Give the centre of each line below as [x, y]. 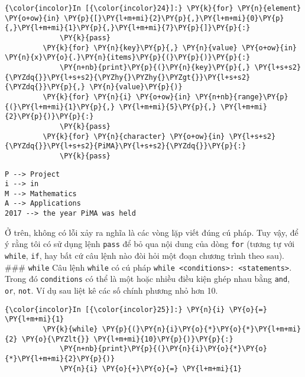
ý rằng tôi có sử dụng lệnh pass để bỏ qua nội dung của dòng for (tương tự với [150, 244]
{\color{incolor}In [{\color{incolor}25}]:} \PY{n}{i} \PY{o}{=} [136, 309]
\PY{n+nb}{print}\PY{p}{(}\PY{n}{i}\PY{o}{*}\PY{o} [163, 349]
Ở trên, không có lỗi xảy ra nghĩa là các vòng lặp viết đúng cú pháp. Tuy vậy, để [152, 232]
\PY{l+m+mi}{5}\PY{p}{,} [168, 107]
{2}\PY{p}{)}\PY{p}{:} [49, 117]
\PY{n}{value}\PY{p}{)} [136, 87]
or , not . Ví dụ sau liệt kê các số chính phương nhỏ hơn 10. [111, 290]
